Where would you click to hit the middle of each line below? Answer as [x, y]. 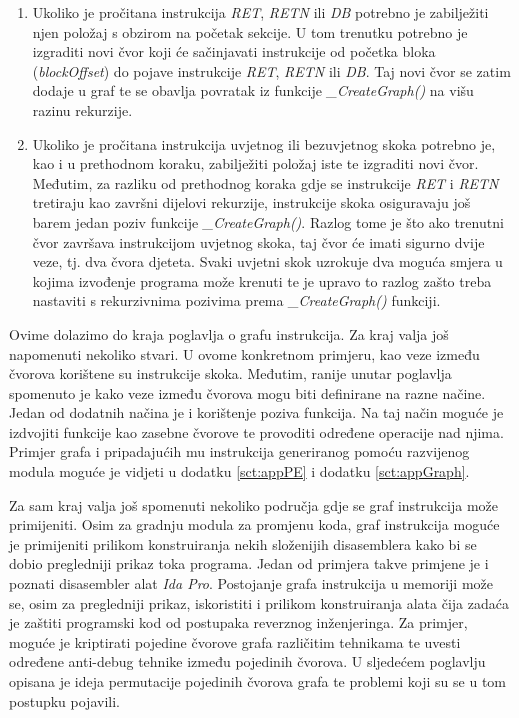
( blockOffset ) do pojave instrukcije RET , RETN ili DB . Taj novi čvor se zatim [271, 70]
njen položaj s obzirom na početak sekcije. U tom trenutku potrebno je [250, 31]
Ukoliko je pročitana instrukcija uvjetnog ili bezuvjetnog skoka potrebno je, [264, 143]
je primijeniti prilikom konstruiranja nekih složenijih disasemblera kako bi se [243, 543]
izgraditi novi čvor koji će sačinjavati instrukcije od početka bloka [234, 51]
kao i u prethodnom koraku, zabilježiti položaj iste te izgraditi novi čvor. [255, 163]
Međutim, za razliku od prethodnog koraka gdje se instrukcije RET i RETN [265, 182]
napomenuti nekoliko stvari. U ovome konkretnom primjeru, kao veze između [244, 353]
